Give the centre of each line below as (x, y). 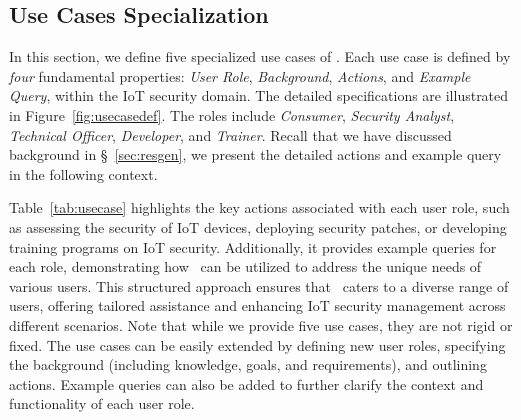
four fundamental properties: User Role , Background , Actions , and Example (240, 75)
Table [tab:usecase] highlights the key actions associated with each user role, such (259, 207)
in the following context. (83, 173)
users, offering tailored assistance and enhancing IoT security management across (257, 305)
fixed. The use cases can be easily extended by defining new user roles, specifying (257, 344)
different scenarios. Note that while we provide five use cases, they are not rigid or (261, 324)
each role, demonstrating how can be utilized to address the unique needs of (245, 266)
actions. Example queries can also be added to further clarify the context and (246, 383)
